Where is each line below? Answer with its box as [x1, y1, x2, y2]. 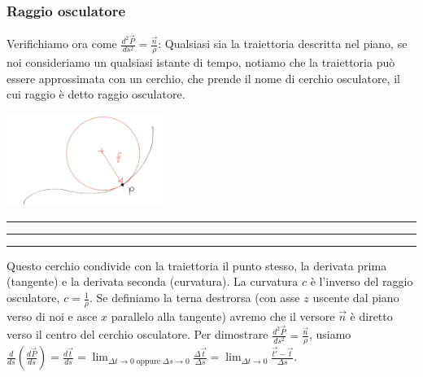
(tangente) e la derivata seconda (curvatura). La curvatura [7, 273, 299, 290]
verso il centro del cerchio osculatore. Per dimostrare [7, 326, 268, 343]
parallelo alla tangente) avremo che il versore [111, 307, 335, 324]
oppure [136, 357, 161, 366]
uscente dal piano [312, 289, 399, 306]
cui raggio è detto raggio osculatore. [7, 85, 185, 103]
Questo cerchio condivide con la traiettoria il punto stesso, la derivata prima [7, 256, 387, 274]
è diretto [350, 307, 393, 324]
